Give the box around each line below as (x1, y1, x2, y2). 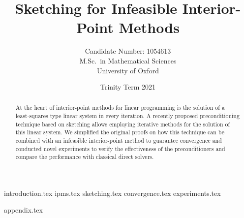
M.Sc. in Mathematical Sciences (79, 55, 177, 65)
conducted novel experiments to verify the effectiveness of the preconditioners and (15, 144, 225, 153)
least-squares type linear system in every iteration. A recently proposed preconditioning (15, 112, 240, 120)
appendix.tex (4, 204, 43, 215)
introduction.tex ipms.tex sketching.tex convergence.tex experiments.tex (4, 188, 221, 198)
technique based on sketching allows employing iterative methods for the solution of (15, 120, 230, 128)
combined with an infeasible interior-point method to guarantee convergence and (15, 136, 222, 145)
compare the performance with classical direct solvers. (15, 153, 154, 161)
